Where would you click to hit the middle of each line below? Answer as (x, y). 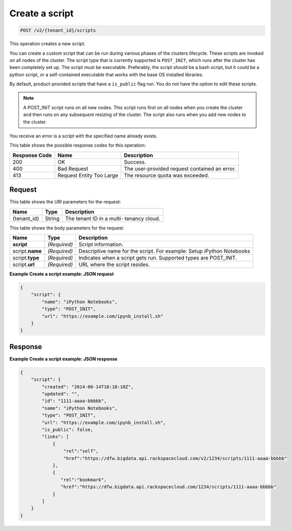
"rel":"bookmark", (84, 480)
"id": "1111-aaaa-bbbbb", (74, 401)
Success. (135, 162)
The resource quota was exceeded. (166, 175)
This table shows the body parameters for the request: (67, 228)
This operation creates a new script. (47, 44)
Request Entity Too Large (88, 175)
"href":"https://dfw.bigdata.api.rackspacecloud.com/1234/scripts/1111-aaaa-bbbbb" (169, 487)
